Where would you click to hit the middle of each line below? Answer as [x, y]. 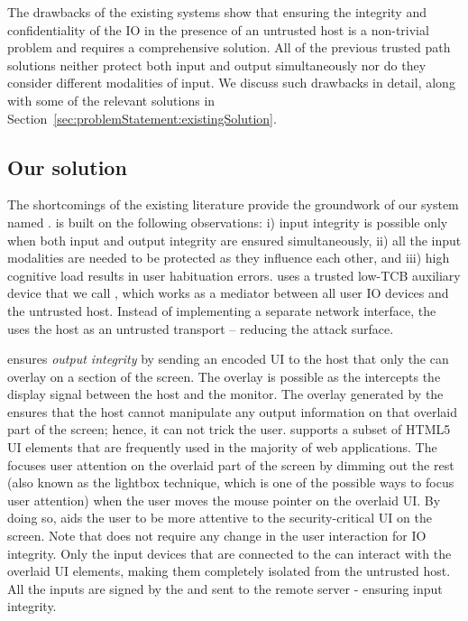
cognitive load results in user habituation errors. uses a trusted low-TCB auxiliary [234, 275]
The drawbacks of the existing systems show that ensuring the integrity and [217, 12]
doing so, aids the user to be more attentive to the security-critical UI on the [220, 518]
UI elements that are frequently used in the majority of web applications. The [222, 447]
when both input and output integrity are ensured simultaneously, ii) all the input [234, 240]
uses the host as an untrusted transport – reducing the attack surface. [201, 328]
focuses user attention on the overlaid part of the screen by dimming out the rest [231, 464]
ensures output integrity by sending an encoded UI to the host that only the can [228, 359]
